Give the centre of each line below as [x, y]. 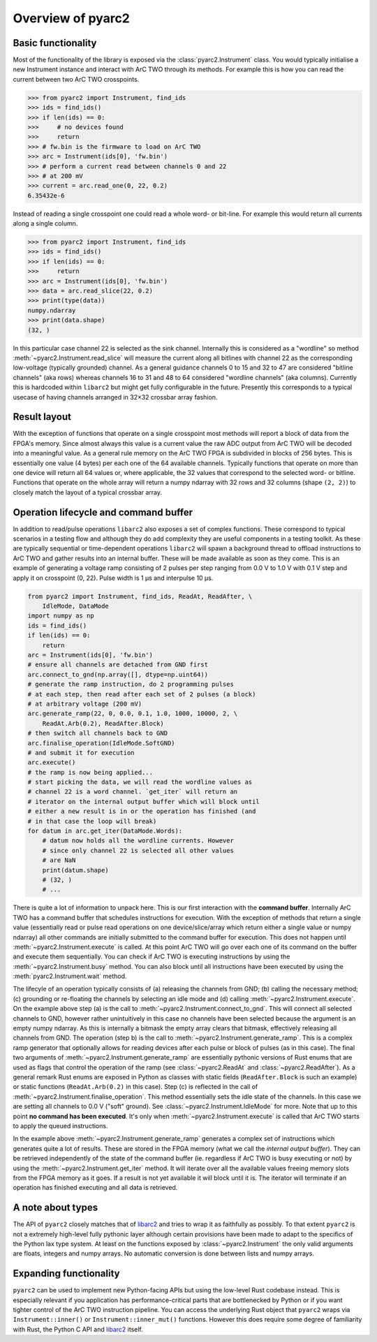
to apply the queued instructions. [60, 1125]
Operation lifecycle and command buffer [103, 512]
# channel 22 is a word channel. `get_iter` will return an [133, 792]
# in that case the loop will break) [92, 821]
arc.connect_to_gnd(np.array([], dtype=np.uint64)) [118, 674]
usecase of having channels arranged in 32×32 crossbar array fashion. [115, 397]
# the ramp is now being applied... [90, 772]
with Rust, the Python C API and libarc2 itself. [78, 1329]
